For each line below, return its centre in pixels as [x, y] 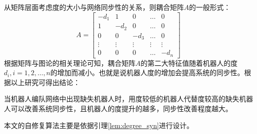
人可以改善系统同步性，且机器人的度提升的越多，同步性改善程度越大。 [118, 108]
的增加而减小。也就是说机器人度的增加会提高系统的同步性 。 [148, 72]
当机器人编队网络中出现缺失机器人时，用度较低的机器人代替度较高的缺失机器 [128, 99]
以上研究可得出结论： [45, 82]
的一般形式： [210, 7]
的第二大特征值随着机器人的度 [189, 63]
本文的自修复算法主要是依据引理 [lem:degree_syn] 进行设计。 [99, 125]
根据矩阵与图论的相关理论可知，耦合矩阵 [70, 63]
